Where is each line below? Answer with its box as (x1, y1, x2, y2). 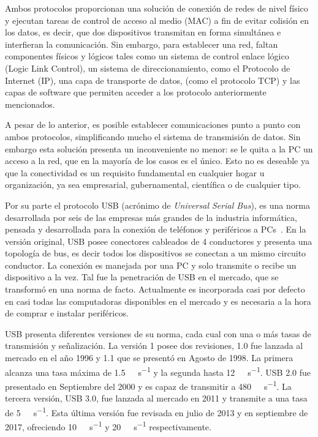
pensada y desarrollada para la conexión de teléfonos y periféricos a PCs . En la (5, 223, 306, 236)
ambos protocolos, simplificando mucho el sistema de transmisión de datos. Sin (5, 130, 301, 143)
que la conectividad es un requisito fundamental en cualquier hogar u (5, 166, 265, 179)
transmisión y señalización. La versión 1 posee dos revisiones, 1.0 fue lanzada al (5, 339, 303, 352)
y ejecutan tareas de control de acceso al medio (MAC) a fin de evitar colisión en (5, 13, 309, 26)
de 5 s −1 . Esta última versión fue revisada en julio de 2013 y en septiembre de (5, 404, 308, 419)
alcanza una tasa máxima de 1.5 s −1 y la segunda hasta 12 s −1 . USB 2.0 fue (5, 364, 311, 378)
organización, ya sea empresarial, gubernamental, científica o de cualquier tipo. (5, 178, 301, 191)
